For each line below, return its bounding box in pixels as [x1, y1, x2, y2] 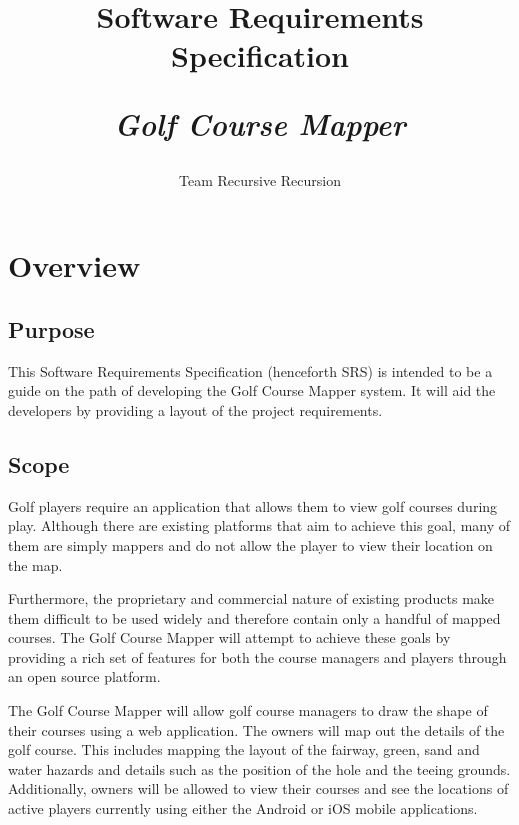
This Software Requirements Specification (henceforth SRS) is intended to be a [8, 360, 493, 381]
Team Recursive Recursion [179, 169, 341, 190]
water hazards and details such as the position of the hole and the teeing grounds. [8, 758, 511, 779]
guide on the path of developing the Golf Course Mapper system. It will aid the [8, 380, 496, 401]
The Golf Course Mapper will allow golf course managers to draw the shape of [8, 700, 488, 721]
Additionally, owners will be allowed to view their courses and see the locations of [8, 778, 509, 799]
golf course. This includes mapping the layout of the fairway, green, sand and [8, 739, 480, 760]
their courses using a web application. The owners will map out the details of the [8, 719, 505, 740]
